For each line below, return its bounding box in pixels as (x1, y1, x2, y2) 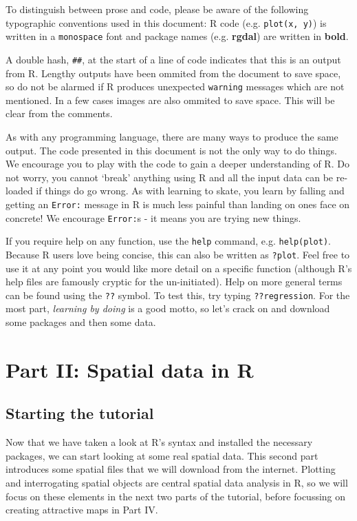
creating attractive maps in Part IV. (6, 502, 158, 517)
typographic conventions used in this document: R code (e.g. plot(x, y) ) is (6, 15, 327, 30)
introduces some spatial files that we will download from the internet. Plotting (6, 462, 336, 476)
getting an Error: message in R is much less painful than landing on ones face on (6, 196, 350, 211)
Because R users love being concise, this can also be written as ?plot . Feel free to (6, 247, 350, 261)
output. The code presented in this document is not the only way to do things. (6, 143, 337, 157)
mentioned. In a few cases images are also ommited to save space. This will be (6, 92, 335, 107)
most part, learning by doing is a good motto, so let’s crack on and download (6, 301, 330, 316)
